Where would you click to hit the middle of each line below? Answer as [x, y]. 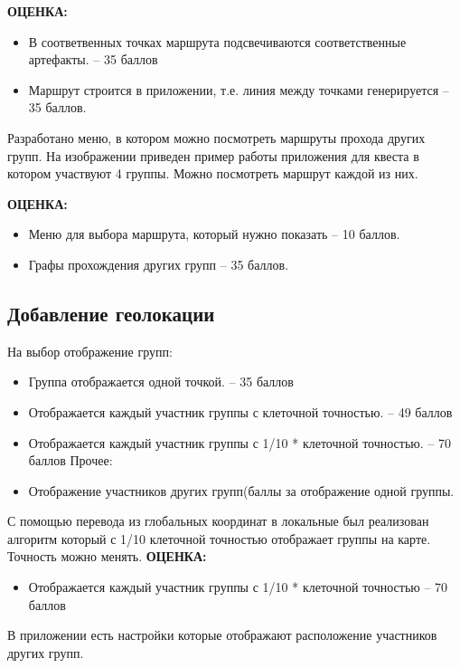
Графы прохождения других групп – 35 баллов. [159, 264]
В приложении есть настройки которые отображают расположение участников [222, 635]
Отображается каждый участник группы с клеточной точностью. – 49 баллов [240, 411]
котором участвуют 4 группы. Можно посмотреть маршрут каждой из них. [213, 173]
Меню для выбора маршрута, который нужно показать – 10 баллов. [214, 234]
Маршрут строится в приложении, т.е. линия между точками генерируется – [239, 89]
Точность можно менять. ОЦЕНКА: [107, 556]
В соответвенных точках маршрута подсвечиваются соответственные [217, 41]
